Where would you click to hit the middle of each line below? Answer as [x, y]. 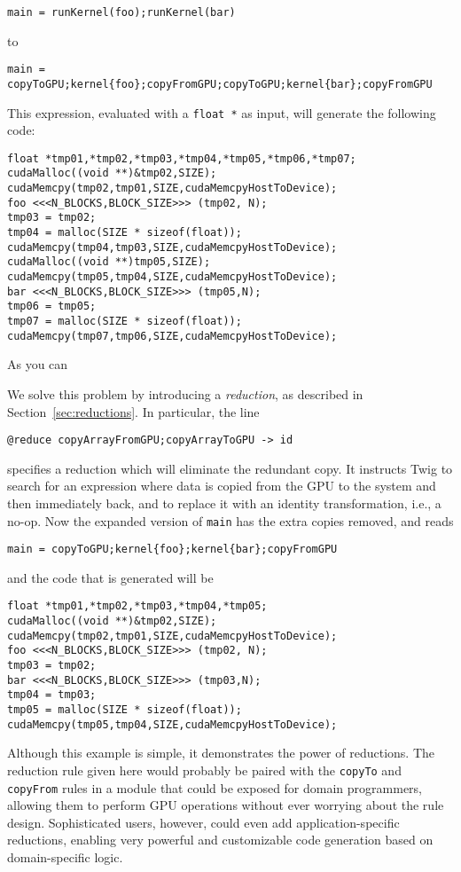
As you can [38, 364]
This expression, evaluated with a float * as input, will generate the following [222, 112]
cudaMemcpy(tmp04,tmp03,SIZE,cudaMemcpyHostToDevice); [172, 247]
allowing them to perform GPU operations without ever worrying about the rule [226, 805]
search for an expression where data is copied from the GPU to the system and [222, 486]
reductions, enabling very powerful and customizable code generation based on [220, 840]
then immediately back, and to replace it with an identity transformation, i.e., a [224, 503]
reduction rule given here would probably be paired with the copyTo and [204, 770]
